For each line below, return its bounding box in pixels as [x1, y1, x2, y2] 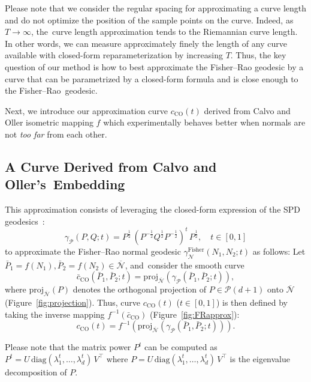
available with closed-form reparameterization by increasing [5, 49, 223, 61]
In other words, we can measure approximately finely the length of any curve [5, 37, 287, 49]
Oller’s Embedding [5, 175, 125, 193]
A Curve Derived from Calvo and [5, 157, 217, 175]
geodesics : [5, 214, 45, 227]
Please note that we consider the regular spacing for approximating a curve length [5, 2, 307, 14]
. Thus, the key [230, 49, 286, 61]
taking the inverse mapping [5, 308, 105, 320]
